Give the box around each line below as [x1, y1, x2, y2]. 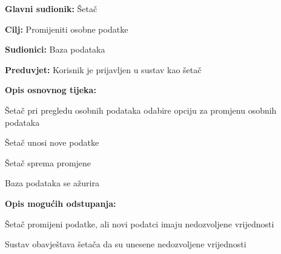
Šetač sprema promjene [5, 156, 91, 169]
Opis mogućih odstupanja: [5, 197, 116, 209]
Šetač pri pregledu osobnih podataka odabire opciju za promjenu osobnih [5, 103, 277, 116]
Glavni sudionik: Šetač [5, 2, 98, 15]
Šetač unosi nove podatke [5, 136, 99, 149]
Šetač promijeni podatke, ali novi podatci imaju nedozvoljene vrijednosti [5, 217, 274, 230]
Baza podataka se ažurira [5, 177, 99, 189]
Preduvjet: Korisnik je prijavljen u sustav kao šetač [5, 63, 202, 76]
